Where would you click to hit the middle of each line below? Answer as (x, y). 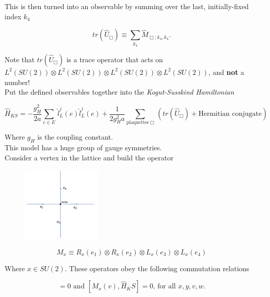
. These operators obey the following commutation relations (157, 268)
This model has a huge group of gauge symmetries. (83, 147)
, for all (165, 287)
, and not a (226, 72)
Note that (20, 59)
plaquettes (138, 123)
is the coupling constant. (75, 137)
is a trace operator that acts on (115, 59)
